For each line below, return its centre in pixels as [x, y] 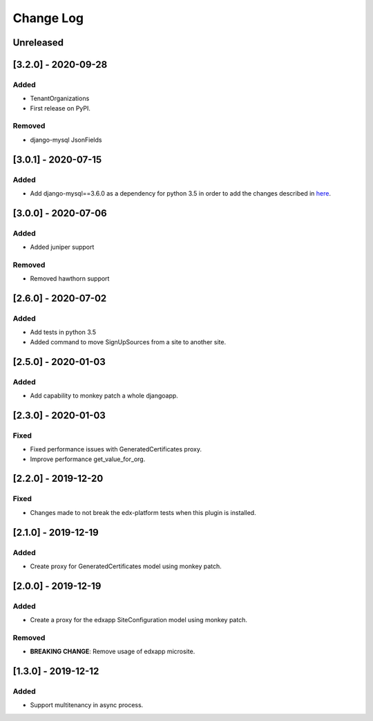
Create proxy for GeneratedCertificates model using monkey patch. [126, 566]
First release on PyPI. [60, 108]
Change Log [48, 18]
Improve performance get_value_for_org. [88, 459]
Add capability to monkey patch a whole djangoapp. [104, 396]
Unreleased [38, 43]
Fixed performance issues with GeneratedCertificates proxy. [116, 449]
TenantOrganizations [60, 99]
